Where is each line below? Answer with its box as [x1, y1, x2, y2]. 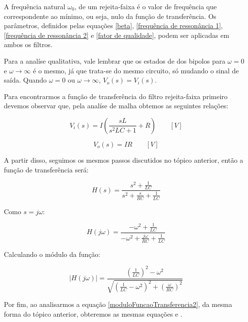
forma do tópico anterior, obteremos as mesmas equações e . [4, 308, 182, 319]
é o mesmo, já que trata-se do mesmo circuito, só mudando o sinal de [33, 65, 239, 75]
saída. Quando [4, 75, 47, 85]
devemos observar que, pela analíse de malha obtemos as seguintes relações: [4, 101, 229, 111]
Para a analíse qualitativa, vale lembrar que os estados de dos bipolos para [4, 55, 226, 66]
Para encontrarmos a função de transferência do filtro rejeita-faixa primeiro [4, 91, 228, 101]
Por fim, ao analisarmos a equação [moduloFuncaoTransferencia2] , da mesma [4, 299, 232, 309]
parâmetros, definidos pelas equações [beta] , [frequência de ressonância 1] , [4, 20, 223, 31]
